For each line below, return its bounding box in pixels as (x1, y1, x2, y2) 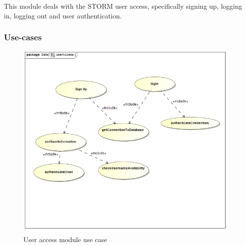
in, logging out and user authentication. (4, 10, 122, 20)
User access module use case (23, 234, 107, 244)
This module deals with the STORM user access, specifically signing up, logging (4, 1, 242, 11)
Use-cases (4, 31, 42, 43)
